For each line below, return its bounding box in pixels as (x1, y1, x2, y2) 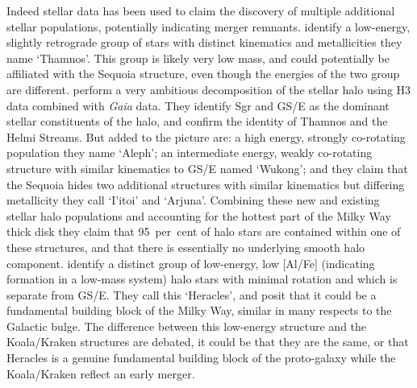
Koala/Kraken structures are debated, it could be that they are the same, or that (6, 333, 409, 350)
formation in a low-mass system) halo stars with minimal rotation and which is (6, 270, 398, 287)
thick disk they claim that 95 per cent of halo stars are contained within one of (6, 223, 401, 240)
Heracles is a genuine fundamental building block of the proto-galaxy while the (6, 349, 396, 366)
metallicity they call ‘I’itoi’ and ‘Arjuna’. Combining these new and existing (6, 192, 380, 208)
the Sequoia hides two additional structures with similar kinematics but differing (6, 175, 405, 192)
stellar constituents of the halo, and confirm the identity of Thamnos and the (6, 113, 388, 130)
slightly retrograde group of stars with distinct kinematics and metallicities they (6, 34, 402, 51)
